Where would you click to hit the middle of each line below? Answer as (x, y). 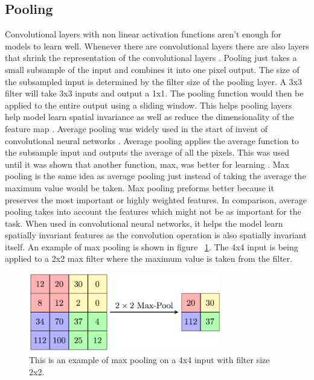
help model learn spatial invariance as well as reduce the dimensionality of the (149, 117)
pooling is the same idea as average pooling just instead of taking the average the (155, 176)
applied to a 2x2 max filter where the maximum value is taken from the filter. (149, 258)
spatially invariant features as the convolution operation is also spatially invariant (156, 235)
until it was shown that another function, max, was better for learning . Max (147, 164)
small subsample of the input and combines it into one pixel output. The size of (152, 69)
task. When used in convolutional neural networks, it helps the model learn (144, 223)
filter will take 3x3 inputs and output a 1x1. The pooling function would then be (154, 93)
